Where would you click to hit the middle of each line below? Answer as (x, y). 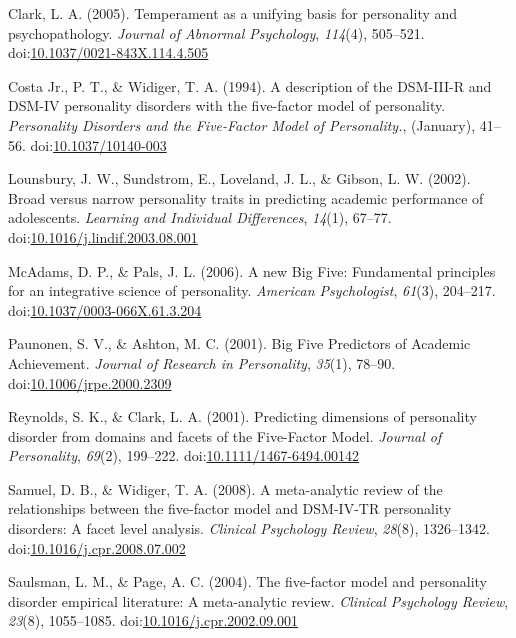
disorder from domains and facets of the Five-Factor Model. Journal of (225, 435)
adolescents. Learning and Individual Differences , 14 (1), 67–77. (200, 217)
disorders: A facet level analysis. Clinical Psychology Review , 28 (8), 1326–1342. (249, 528)
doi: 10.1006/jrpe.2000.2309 (90, 382)
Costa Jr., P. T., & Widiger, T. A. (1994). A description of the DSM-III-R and (250, 85)
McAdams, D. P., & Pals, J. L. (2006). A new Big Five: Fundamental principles (252, 270)
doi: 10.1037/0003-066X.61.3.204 (105, 309)
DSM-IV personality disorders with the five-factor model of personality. (227, 105)
